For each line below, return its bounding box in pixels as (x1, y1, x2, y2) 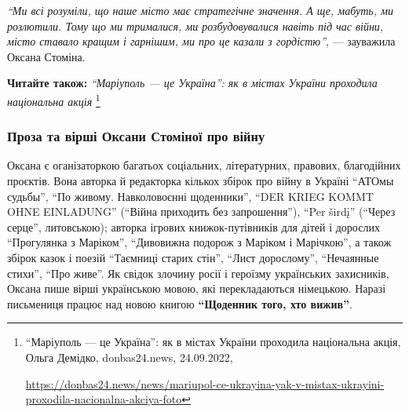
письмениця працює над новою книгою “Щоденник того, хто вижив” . (7, 295, 352, 312)
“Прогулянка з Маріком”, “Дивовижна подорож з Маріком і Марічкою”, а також (7, 234, 392, 250)
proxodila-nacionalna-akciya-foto (25, 391, 182, 407)
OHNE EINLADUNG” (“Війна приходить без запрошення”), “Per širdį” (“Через (7, 203, 396, 220)
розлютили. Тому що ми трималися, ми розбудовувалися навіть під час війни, (7, 17, 384, 34)
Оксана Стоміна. (7, 48, 86, 64)
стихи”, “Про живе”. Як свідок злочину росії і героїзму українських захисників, (7, 264, 389, 281)
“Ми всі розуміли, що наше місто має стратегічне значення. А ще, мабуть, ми (7, 2, 393, 18)
